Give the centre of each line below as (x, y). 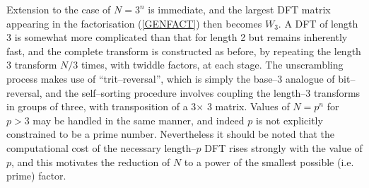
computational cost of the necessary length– (101, 147)
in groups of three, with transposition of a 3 (101, 106)
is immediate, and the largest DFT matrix (239, 9)
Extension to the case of (59, 9)
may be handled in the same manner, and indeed (139, 120)
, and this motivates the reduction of (91, 161)
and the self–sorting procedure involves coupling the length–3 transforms (203, 92)
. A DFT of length (318, 23)
